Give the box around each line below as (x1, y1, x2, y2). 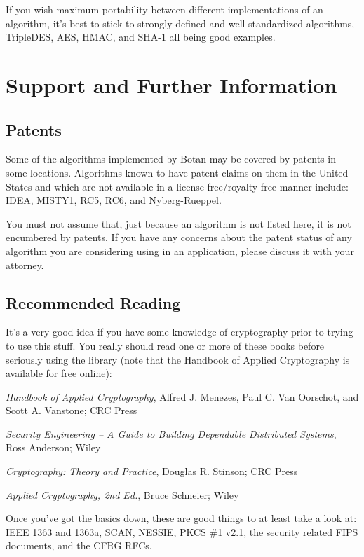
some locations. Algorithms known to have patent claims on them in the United (6, 165, 349, 179)
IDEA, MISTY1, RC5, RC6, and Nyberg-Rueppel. (6, 193, 222, 207)
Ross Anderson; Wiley (6, 440, 101, 455)
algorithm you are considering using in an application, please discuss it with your (6, 243, 354, 258)
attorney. (6, 257, 44, 272)
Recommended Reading (6, 291, 181, 313)
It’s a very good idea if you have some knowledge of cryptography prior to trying (6, 324, 353, 339)
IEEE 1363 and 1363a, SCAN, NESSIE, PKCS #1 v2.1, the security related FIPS (6, 524, 358, 539)
